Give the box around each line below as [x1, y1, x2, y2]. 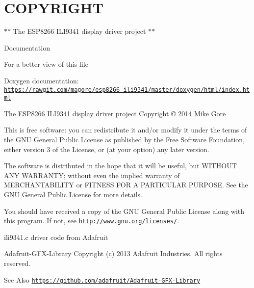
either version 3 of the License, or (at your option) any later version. [4, 144, 209, 154]
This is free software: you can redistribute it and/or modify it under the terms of [4, 125, 247, 135]
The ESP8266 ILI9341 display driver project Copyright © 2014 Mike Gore [4, 108, 226, 118]
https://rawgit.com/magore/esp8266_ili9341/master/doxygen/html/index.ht [4, 86, 250, 93]
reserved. [4, 258, 30, 268]
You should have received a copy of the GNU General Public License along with [4, 206, 245, 216]
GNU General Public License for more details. [4, 189, 143, 199]
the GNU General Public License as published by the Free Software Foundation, [4, 134, 245, 144]
